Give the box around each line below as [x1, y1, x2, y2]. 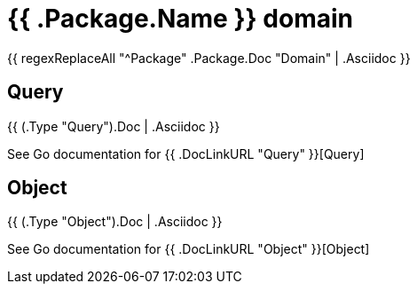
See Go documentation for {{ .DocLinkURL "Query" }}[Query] [7, 145, 365, 161]
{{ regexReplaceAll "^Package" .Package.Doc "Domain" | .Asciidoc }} [7, 50, 411, 66]
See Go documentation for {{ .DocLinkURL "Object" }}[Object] [7, 241, 370, 257]
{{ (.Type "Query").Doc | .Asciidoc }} [7, 118, 220, 134]
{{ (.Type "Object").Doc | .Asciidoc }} [7, 214, 223, 230]
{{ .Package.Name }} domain [7, 4, 353, 34]
